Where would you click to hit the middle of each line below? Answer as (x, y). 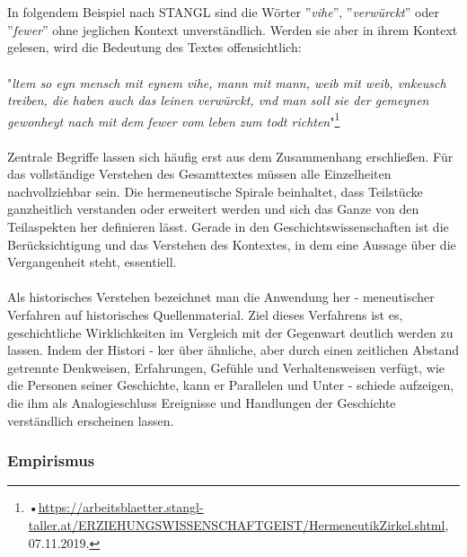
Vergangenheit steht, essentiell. (92, 262)
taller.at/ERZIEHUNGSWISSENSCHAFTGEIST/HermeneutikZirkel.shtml (237, 524)
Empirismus (51, 460)
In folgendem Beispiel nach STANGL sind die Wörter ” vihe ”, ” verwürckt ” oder (223, 12)
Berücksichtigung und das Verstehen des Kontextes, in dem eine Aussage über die (232, 244)
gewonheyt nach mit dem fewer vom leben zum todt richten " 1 (174, 119)
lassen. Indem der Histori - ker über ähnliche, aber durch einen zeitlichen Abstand (233, 350)
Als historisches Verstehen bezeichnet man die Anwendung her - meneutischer (221, 297)
